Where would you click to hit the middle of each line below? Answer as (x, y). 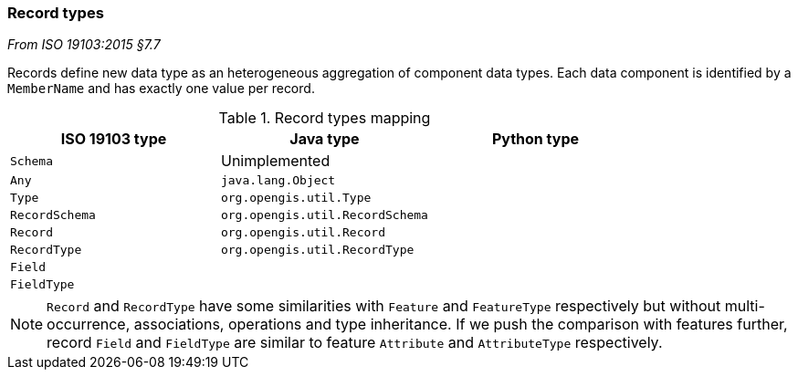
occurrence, (89, 325)
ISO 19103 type (114, 139)
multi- (745, 306)
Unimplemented (275, 161)
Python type (535, 139)
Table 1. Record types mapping (325, 118)
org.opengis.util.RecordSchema (324, 215)
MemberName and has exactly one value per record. (161, 89)
